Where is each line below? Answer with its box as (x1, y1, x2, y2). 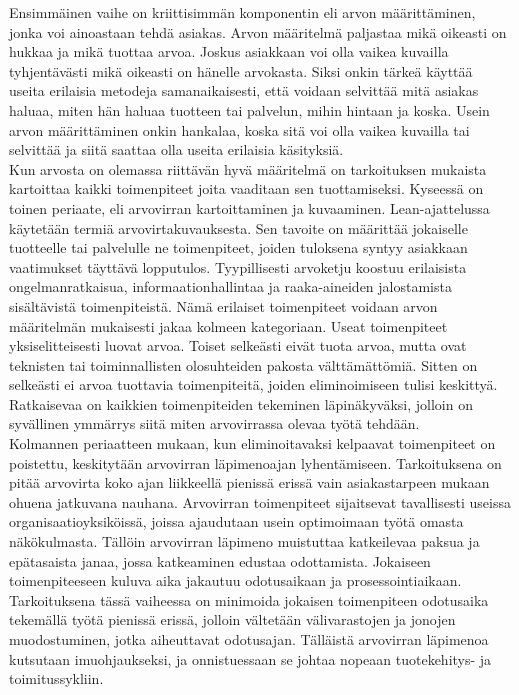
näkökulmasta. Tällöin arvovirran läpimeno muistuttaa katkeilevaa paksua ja (9, 531, 480, 552)
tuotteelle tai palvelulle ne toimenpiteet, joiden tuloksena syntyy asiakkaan (9, 237, 468, 258)
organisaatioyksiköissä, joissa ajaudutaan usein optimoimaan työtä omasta (9, 511, 464, 532)
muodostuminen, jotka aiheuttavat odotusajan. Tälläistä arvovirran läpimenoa (9, 629, 489, 649)
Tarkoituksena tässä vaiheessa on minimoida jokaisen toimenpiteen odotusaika (9, 589, 489, 610)
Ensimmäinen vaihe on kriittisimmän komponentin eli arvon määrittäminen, (9, 2, 476, 22)
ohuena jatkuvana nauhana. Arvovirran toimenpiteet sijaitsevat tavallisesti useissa (9, 491, 511, 512)
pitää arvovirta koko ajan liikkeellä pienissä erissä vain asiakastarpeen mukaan (9, 472, 490, 493)
